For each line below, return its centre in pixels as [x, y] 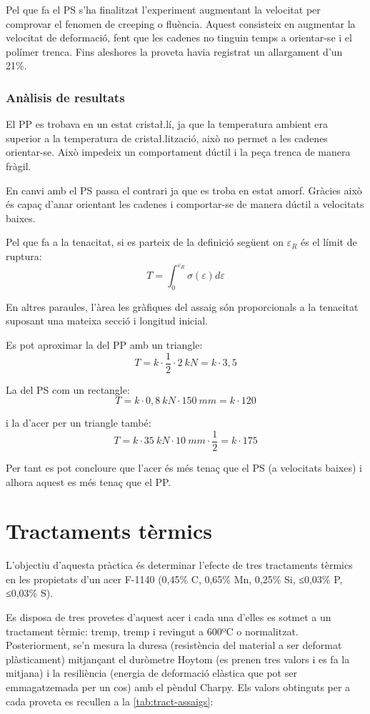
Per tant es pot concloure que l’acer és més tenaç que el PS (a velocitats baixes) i [184, 467]
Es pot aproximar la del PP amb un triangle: [104, 345]
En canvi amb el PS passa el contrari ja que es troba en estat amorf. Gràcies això [184, 190]
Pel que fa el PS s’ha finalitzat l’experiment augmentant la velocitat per [163, 9]
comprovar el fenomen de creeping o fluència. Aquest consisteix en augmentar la [181, 23]
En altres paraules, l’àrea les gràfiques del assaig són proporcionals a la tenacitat [182, 306]
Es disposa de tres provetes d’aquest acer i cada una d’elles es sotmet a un [169, 617]
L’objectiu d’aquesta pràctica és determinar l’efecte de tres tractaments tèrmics [179, 565]
